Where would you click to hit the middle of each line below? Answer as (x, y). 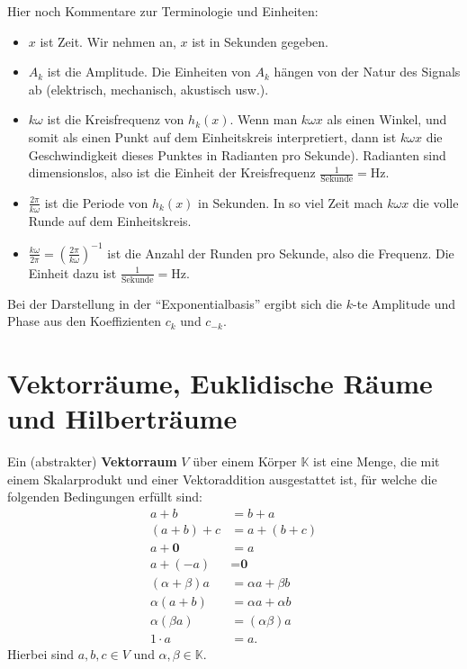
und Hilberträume (122, 418)
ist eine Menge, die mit (377, 461)
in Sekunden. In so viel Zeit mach (291, 202)
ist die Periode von (96, 202)
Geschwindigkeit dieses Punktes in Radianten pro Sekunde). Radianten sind (237, 154)
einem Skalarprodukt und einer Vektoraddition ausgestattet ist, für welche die (222, 479)
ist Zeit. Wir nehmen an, (108, 41)
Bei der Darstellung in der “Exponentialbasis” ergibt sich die (175, 303)
